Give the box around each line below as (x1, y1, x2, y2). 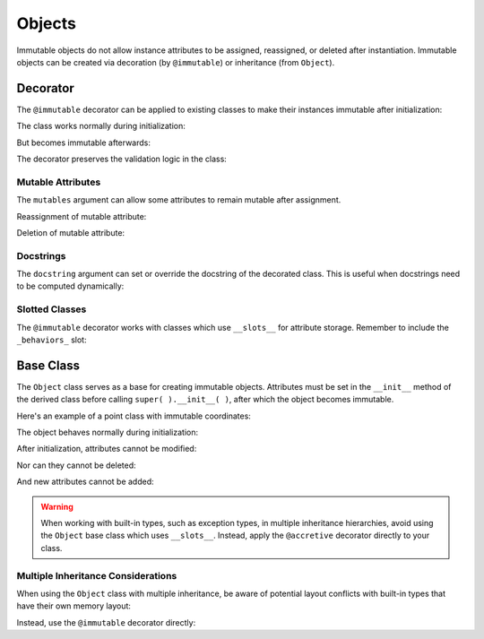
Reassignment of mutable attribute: (16, 211, 147, 221)
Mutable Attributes (16, 176, 101, 188)
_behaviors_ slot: (16, 334, 87, 345)
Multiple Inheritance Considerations (16, 569, 177, 582)
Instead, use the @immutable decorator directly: (16, 617, 196, 627)
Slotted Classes (16, 303, 87, 315)
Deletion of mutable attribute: (16, 227, 125, 237)
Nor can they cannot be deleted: (16, 460, 136, 471)
